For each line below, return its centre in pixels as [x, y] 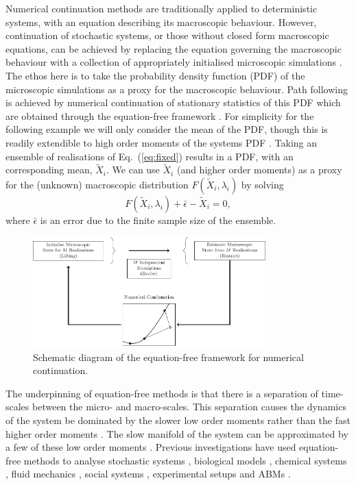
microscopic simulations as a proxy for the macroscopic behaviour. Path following [177, 89]
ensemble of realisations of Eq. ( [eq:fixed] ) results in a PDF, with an [150, 156]
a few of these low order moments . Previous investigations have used [151, 447]
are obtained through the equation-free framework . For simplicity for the [160, 115]
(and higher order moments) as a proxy [259, 170]
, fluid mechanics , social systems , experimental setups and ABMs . [148, 474]
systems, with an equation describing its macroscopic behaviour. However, [161, 22]
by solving [262, 184]
